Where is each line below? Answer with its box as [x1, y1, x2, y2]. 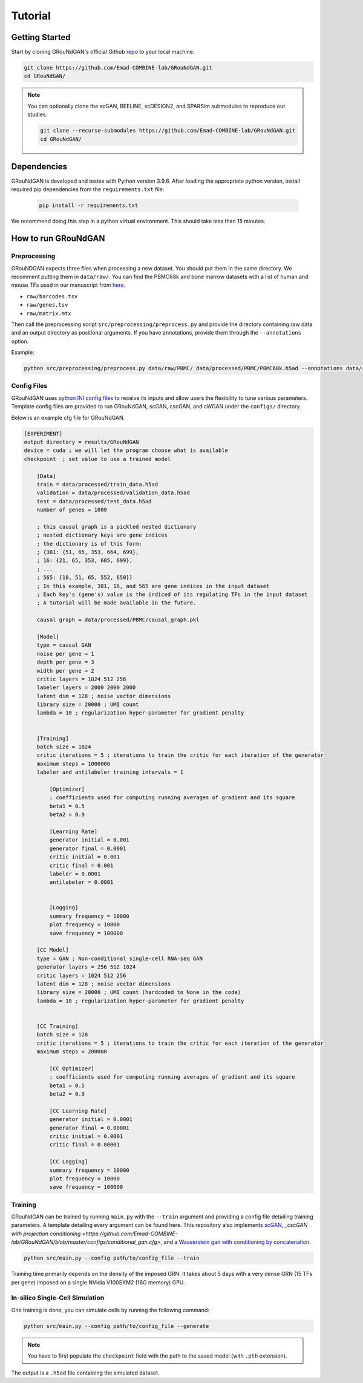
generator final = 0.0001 [49, 845, 126, 852]
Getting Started [11, 32, 71, 42]
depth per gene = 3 [36, 659, 95, 665]
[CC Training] [36, 1022, 79, 1030]
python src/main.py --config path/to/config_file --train [24, 1255, 200, 1261]
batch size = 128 [36, 1032, 88, 1038]
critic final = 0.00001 [49, 1141, 120, 1148]
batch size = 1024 [36, 744, 91, 750]
